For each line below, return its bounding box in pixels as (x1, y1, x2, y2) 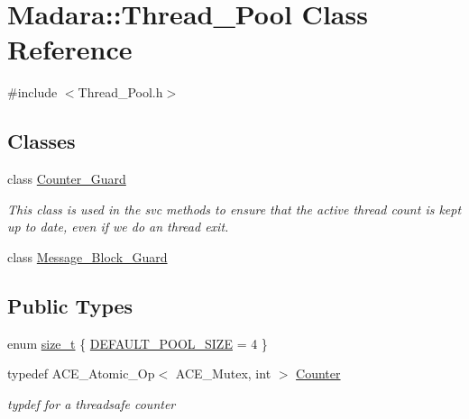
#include (7, 83, 58, 102)
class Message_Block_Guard (7, 247, 168, 266)
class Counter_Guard (7, 169, 126, 188)
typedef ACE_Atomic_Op (7, 364, 155, 383)
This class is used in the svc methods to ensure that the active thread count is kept (7, 199, 462, 218)
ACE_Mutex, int (175, 364, 271, 383)
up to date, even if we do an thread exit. (7, 217, 229, 236)
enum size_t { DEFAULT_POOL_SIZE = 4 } (7, 333, 268, 352)
